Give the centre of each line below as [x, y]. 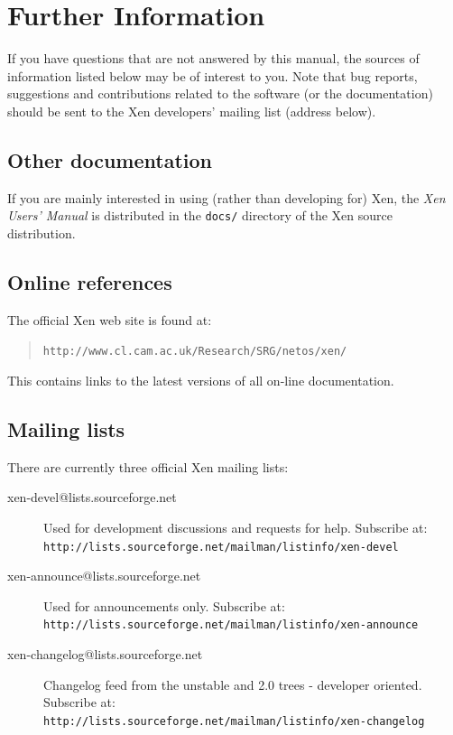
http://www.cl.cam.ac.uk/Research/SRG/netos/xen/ [195, 352]
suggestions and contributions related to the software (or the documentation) [220, 93]
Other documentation [110, 159]
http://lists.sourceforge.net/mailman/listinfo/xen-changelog [234, 721]
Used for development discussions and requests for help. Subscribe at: [236, 527]
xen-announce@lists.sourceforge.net [104, 576]
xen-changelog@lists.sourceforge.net [105, 654]
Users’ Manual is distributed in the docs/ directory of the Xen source [200, 215]
